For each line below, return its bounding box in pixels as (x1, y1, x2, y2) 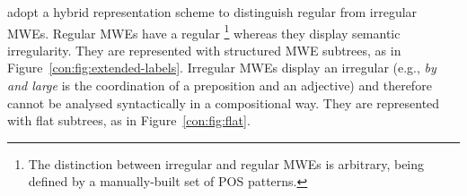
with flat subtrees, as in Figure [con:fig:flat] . (7, 111, 251, 130)
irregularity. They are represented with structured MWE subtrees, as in (7, 40, 401, 59)
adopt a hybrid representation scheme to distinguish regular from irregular (7, 3, 418, 21)
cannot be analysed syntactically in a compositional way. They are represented (7, 93, 440, 112)
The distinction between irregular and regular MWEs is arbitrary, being (28, 154, 425, 173)
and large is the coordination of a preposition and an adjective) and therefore (7, 76, 432, 95)
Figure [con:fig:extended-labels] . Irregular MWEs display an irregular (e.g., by (7, 58, 436, 77)
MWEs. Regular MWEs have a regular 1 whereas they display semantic (7, 21, 401, 42)
